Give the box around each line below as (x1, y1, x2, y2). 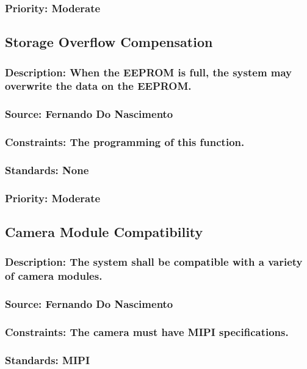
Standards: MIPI (5, 352, 90, 367)
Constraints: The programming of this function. (5, 134, 245, 150)
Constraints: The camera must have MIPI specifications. (5, 324, 289, 340)
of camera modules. (5, 268, 103, 283)
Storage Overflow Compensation (5, 32, 213, 51)
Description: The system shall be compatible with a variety (5, 254, 303, 269)
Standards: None (5, 163, 89, 177)
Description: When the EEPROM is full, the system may (5, 64, 292, 79)
